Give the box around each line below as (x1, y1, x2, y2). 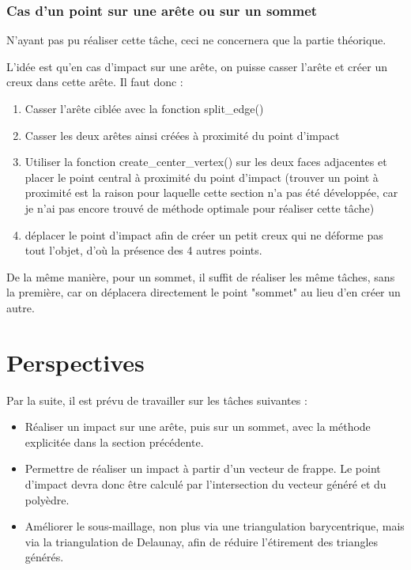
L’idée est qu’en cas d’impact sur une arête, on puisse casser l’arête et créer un (6, 58, 387, 74)
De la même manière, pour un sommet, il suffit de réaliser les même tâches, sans (6, 268, 395, 285)
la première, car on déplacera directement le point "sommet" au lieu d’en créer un (6, 284, 401, 300)
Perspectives (6, 345, 145, 378)
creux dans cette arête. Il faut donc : (6, 74, 183, 90)
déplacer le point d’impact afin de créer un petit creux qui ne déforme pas (25, 226, 383, 243)
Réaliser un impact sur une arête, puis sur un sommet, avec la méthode (25, 418, 371, 435)
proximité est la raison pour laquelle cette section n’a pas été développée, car (25, 184, 398, 201)
